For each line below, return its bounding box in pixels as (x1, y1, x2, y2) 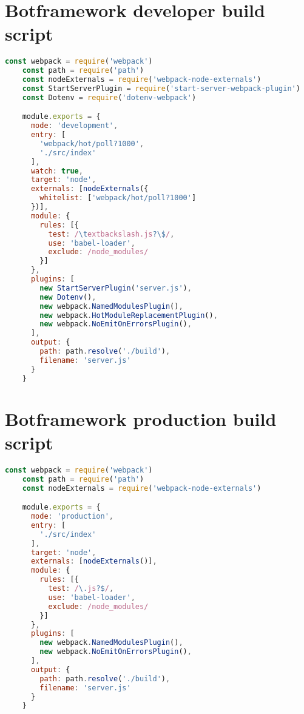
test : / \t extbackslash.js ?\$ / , (48, 229, 175, 238)
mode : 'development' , (30, 121, 118, 130)
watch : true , (30, 166, 83, 175)
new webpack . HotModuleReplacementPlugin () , (39, 311, 218, 320)
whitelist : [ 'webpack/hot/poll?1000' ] (39, 194, 197, 203)
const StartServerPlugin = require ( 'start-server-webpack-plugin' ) (22, 84, 300, 93)
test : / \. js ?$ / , (48, 584, 114, 593)
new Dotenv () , (39, 292, 96, 301)
